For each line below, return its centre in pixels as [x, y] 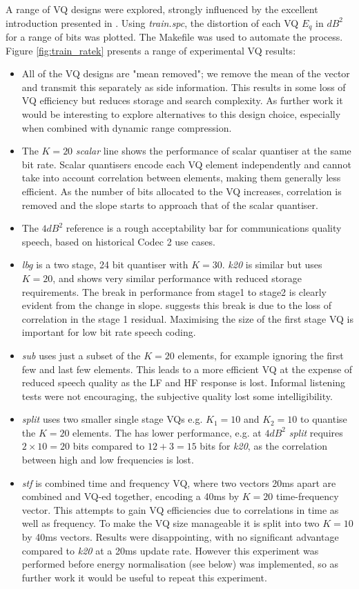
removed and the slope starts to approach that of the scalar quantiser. [170, 204]
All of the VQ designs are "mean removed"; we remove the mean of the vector [186, 73]
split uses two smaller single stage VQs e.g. [112, 419]
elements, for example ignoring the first [261, 355]
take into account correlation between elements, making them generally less [181, 178]
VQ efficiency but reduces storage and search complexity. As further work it [182, 100]
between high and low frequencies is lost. [108, 460]
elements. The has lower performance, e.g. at [167, 432]
